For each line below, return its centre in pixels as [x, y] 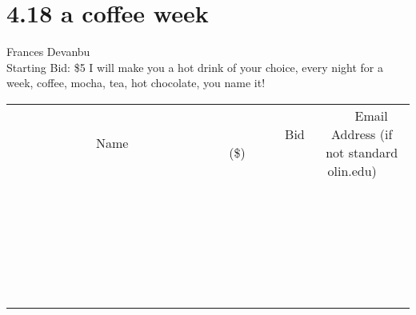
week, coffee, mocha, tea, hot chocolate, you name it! [136, 83]
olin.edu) [352, 170]
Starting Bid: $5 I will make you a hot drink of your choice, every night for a [195, 67]
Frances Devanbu [48, 52]
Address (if [362, 134]
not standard [362, 152]
